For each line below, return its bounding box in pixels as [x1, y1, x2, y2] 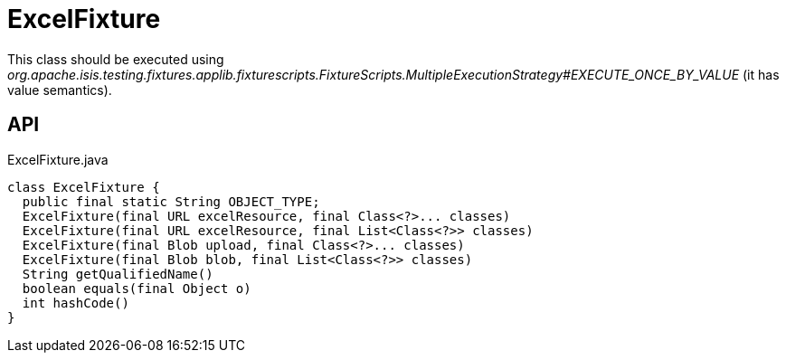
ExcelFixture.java [7, 151, 109, 167]
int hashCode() [22, 295, 129, 310]
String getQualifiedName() [22, 266, 213, 281]
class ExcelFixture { [7, 179, 160, 194]
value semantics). [7, 81, 112, 98]
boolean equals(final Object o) [22, 280, 251, 296]
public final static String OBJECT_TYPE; [22, 194, 320, 209]
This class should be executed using [7, 51, 224, 67]
